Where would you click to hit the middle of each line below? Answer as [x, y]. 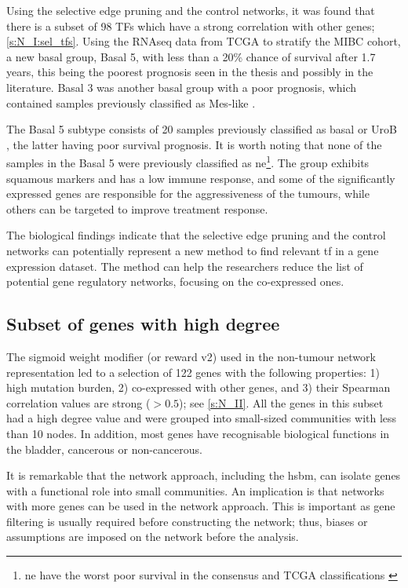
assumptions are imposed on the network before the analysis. [153, 537]
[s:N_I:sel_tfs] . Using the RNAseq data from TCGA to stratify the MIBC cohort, [204, 41]
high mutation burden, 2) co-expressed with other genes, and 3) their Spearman [199, 387]
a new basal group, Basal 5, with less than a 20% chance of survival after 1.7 [191, 56]
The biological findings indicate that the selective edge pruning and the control [196, 235]
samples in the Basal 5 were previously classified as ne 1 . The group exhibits [188, 161]
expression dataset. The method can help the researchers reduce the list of [185, 266]
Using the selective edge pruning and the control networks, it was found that [191, 10]
